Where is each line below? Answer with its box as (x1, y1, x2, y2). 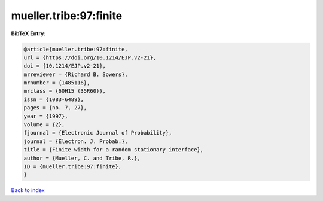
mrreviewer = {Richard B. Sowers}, (23, 71, 128, 78)
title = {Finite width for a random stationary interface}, (23, 147, 204, 153)
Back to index (11, 187, 45, 194)
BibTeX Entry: (11, 30, 46, 37)
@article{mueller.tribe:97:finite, (23, 45, 128, 53)
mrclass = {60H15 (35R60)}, (23, 87, 106, 95)
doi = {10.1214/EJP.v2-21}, (23, 63, 106, 69)
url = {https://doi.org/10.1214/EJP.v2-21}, (23, 54, 157, 61)
